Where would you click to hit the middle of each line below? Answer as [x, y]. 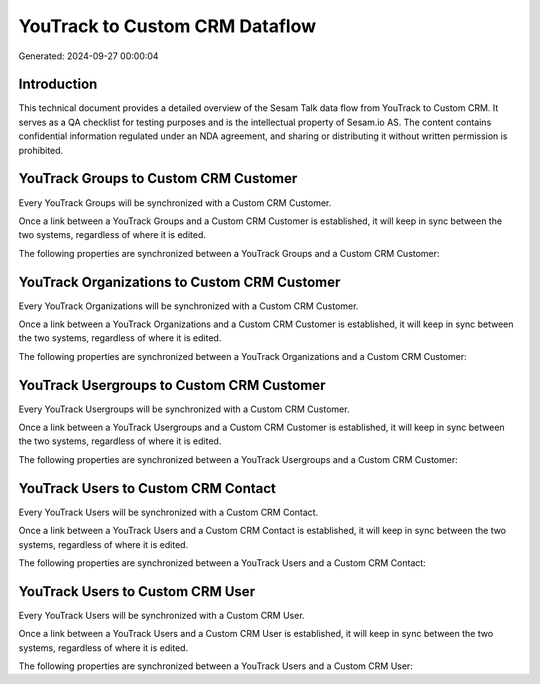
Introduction [58, 84]
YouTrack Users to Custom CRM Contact [147, 488]
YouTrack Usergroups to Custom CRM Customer [172, 385]
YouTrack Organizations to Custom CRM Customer [179, 281]
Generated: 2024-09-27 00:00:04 [88, 56]
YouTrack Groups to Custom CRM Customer [158, 178]
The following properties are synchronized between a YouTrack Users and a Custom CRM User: [216, 666]
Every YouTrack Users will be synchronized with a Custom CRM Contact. [168, 512]
